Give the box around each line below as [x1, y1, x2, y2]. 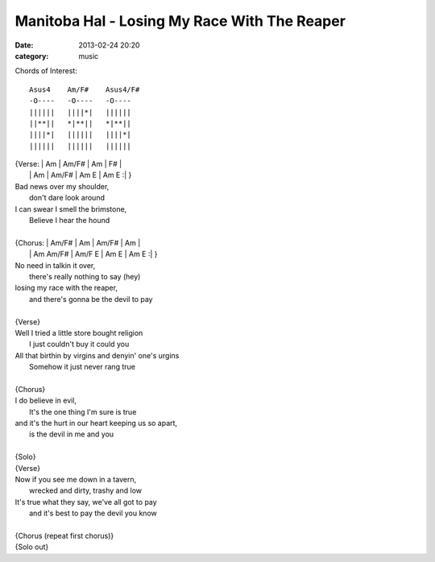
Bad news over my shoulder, [14, 181, 110, 191]
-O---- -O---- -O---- [29, 97, 132, 105]
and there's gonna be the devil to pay [29, 294, 153, 304]
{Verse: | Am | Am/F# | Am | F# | [14, 159, 122, 169]
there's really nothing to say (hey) [29, 271, 141, 281]
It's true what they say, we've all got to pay [14, 497, 157, 506]
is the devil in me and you [29, 429, 114, 439]
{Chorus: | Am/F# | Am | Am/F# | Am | [14, 238, 141, 247]
